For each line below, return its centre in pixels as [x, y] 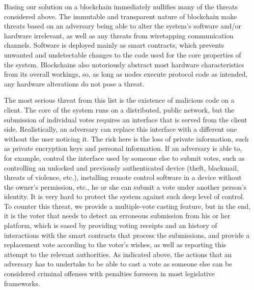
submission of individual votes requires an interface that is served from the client [126, 119]
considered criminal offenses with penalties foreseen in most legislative [109, 274]
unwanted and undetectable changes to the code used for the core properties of [123, 54]
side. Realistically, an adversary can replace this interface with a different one [120, 129]
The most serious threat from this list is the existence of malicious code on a [119, 100]
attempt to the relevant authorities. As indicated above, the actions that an [118, 254]
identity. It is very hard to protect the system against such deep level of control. [124, 196]
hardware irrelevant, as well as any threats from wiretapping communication [119, 35]
